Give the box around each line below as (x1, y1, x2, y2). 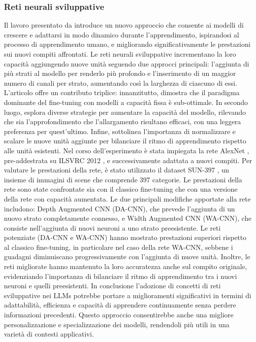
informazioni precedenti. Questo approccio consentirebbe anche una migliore (4, 309, 234, 320)
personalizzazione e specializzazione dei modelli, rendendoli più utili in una (4, 319, 229, 329)
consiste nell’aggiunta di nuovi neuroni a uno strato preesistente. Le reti (4, 222, 221, 233)
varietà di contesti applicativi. (4, 329, 94, 339)
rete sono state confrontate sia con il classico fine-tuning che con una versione (4, 184, 238, 194)
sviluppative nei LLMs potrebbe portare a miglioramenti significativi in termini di (4, 290, 252, 300)
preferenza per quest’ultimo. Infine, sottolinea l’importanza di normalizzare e (4, 126, 236, 136)
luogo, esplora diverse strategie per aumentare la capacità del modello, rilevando (4, 106, 246, 117)
